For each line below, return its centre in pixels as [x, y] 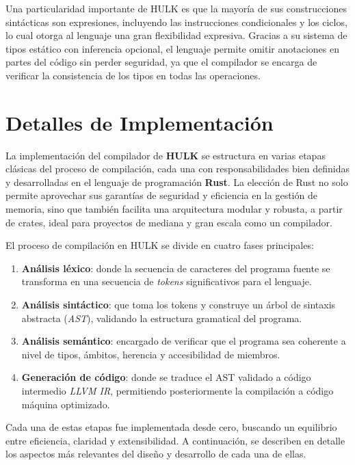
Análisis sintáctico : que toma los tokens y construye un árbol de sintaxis [179, 305]
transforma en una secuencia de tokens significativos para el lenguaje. [167, 281]
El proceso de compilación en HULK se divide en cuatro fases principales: [160, 245]
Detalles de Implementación [140, 122]
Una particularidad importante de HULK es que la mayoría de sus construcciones [176, 8]
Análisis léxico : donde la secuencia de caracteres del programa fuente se [176, 268]
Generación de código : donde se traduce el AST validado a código [166, 377]
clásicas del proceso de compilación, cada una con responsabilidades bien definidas [178, 169]
